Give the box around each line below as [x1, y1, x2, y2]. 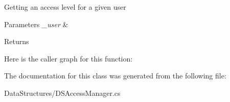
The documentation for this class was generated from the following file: [4, 70, 226, 81]
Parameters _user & [4, 18, 68, 29]
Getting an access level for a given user [4, 2, 126, 12]
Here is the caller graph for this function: [4, 53, 133, 64]
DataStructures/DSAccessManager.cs [4, 87, 121, 98]
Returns [4, 36, 29, 47]
